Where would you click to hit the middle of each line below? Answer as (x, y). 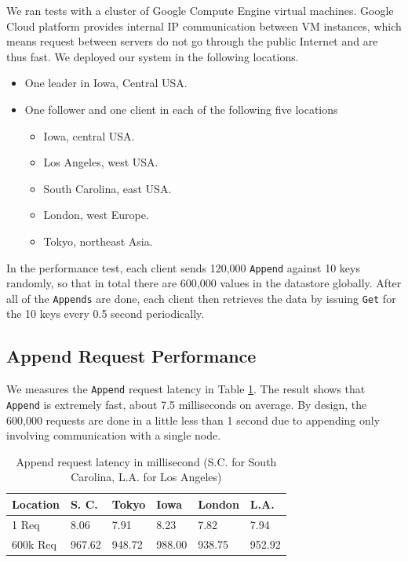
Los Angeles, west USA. (101, 162)
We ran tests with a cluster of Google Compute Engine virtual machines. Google (200, 10)
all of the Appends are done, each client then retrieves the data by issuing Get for (201, 298)
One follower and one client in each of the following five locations (181, 109)
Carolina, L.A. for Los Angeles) (146, 477)
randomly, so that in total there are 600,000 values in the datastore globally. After (204, 283)
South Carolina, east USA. (107, 188)
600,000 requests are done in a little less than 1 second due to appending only (193, 420)
